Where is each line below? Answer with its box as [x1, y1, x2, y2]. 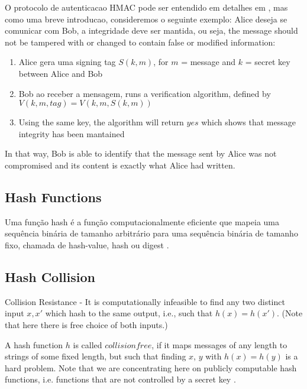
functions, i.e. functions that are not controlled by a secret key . [5, 373, 236, 385]
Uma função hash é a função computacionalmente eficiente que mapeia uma [5, 215, 279, 228]
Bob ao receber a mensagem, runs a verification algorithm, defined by [18, 87, 271, 99]
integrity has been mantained [18, 127, 125, 140]
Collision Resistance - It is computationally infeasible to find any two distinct [5, 295, 285, 307]
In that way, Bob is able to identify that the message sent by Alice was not [5, 147, 277, 160]
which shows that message [201, 116, 296, 128]
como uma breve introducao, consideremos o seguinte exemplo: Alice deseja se [5, 12, 287, 25]
